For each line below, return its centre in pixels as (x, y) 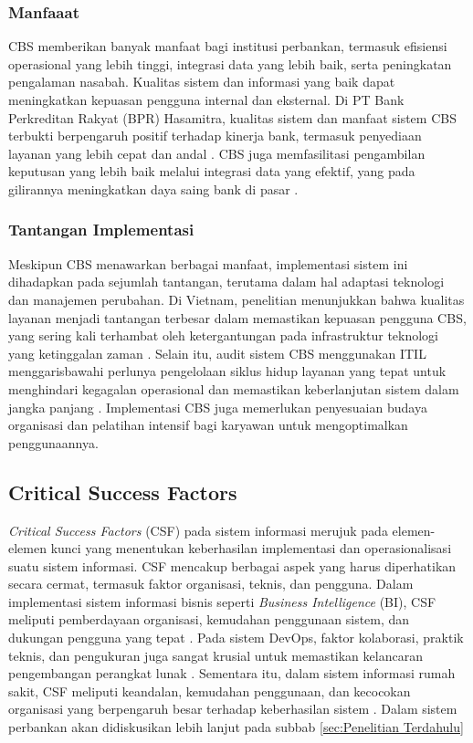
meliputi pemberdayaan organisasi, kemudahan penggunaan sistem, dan (209, 619)
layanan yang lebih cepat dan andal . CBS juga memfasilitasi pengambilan (217, 153)
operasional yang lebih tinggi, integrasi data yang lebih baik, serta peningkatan (230, 63)
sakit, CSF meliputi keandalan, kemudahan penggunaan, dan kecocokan (210, 691)
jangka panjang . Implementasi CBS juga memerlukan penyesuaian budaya (218, 407)
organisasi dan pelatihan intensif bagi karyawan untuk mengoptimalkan (208, 425)
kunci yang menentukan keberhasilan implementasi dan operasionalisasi (251, 548)
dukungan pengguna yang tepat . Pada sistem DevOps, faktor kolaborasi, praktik (236, 638)
